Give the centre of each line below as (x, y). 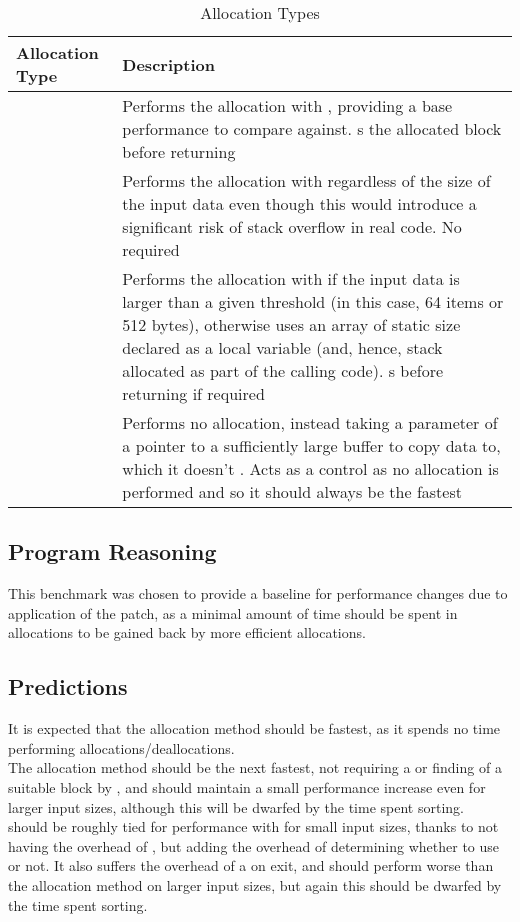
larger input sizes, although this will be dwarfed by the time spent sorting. (236, 806)
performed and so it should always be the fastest (292, 491)
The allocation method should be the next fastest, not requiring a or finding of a (255, 767)
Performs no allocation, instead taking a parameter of (310, 422)
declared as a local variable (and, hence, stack (282, 347)
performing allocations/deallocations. (121, 747)
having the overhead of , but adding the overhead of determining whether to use (254, 845)
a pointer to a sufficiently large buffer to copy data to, (311, 445)
